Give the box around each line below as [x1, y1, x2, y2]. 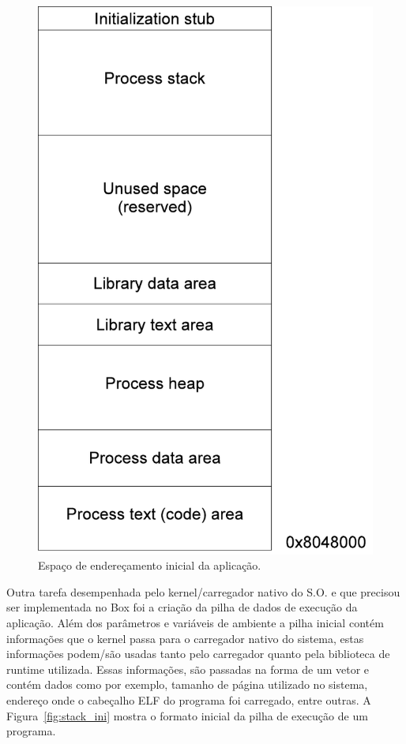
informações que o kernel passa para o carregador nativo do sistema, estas [6, 630, 364, 646]
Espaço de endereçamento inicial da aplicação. [38, 557, 261, 574]
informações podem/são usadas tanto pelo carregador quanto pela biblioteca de [6, 645, 390, 662]
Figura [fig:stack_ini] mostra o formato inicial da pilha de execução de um [6, 707, 368, 723]
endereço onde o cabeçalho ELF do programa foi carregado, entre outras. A [6, 692, 371, 708]
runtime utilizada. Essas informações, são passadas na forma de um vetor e [6, 660, 370, 677]
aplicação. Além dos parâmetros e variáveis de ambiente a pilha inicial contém [6, 615, 384, 631]
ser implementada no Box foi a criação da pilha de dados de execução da [6, 599, 358, 615]
